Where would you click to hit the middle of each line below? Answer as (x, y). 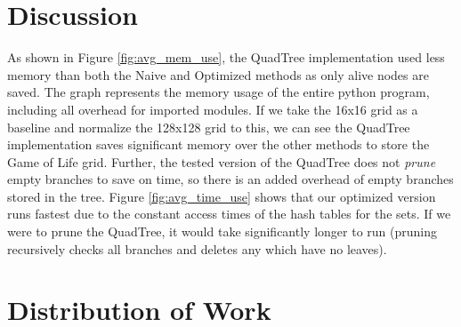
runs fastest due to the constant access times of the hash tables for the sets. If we (229, 214)
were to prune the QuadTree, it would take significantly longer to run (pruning (222, 231)
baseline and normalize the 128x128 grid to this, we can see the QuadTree (209, 127)
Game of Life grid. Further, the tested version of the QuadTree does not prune (222, 161)
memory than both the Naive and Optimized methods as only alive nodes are (218, 74)
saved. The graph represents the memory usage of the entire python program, (218, 92)
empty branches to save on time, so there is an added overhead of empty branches (230, 179)
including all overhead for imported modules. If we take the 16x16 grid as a (213, 109)
